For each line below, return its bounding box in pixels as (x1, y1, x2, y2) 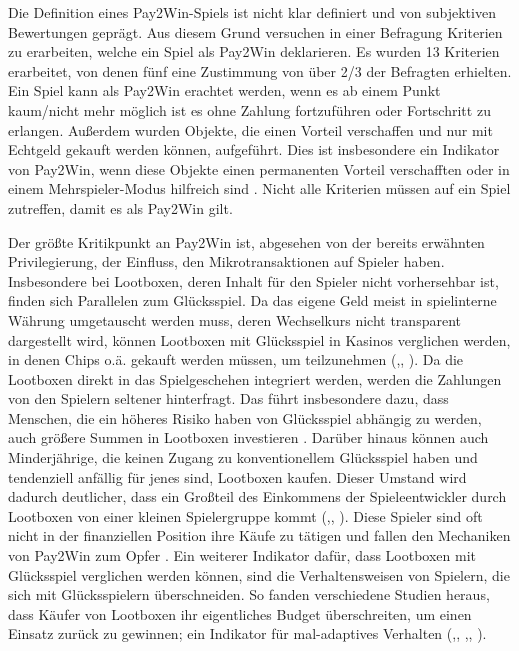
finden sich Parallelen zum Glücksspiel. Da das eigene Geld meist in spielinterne (8, 290, 497, 311)
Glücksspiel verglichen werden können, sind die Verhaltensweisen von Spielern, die (8, 564, 510, 585)
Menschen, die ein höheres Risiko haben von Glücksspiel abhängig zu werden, (8, 407, 482, 428)
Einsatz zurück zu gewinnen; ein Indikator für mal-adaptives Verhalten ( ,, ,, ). (8, 623, 487, 644)
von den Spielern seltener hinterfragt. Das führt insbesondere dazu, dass (8, 388, 449, 409)
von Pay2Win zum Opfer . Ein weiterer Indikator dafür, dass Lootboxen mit (8, 545, 477, 566)
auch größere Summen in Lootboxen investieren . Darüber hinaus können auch (8, 427, 489, 448)
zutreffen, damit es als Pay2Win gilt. (8, 197, 233, 218)
